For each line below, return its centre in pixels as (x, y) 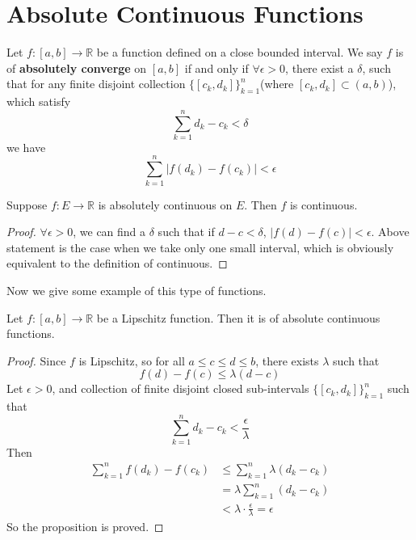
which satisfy (39, 101)
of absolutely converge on (77, 67)
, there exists (287, 360)
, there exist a (319, 67)
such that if (186, 232)
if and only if (216, 67)
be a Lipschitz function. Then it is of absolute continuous (238, 317)
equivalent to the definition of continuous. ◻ (117, 263)
